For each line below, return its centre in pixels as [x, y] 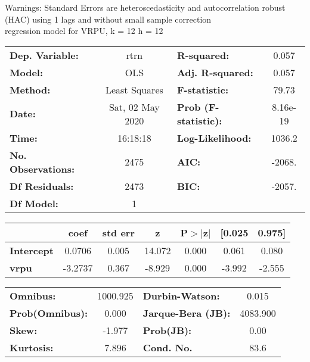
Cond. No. [168, 347]
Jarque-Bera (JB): [187, 313]
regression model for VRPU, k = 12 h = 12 [84, 31]
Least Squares [134, 89]
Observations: [42, 168]
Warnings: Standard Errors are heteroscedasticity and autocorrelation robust [145, 7]
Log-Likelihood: [214, 138]
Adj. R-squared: [215, 72]
